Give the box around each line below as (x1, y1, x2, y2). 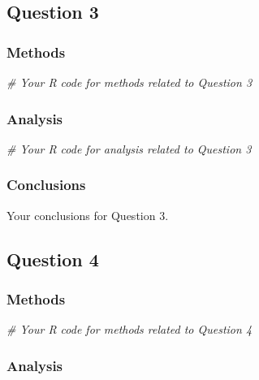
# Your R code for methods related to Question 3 (6, 74, 253, 90)
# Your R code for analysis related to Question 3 (6, 140, 252, 157)
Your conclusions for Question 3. (6, 206, 169, 223)
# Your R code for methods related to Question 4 (6, 321, 253, 338)
